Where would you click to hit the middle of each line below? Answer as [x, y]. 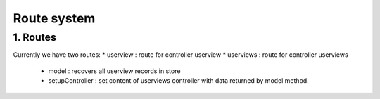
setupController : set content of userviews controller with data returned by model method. [178, 81]
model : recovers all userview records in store [114, 71]
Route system [54, 18]
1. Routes [34, 37]
